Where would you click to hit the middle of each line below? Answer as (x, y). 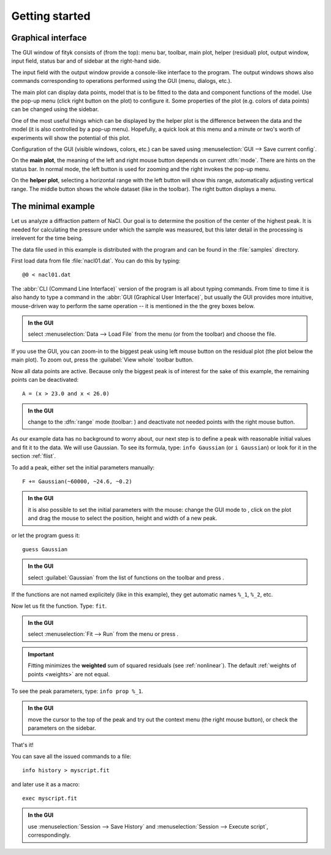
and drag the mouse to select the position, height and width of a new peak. (123, 518)
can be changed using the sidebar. (55, 109)
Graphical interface (49, 38)
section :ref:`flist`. (34, 456)
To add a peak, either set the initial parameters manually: (83, 467)
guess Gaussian (45, 549)
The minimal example (53, 207)
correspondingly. (49, 835)
